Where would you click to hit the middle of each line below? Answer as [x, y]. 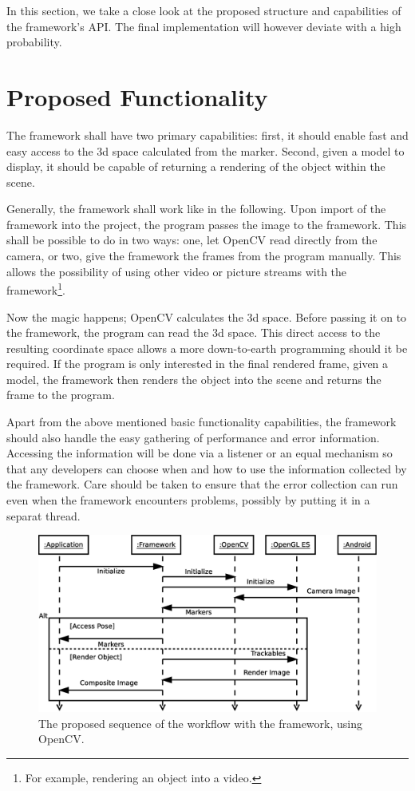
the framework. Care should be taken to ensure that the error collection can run [202, 484]
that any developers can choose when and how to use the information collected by [207, 468]
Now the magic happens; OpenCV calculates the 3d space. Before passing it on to [207, 316]
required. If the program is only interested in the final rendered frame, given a [198, 364]
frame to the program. [61, 395]
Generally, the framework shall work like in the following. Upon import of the [196, 209]
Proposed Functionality [137, 96]
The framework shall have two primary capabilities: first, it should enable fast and [207, 134]
